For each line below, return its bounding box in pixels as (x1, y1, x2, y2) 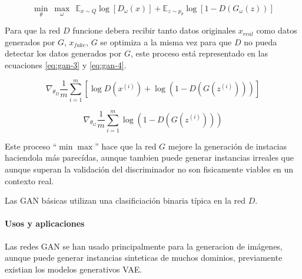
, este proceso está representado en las (130, 47, 268, 59)
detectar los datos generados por (5, 47, 122, 59)
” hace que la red (95, 139, 157, 152)
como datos (256, 24, 297, 36)
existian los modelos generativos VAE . (5, 263, 142, 275)
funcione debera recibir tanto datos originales (72, 24, 236, 36)
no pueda (244, 35, 277, 48)
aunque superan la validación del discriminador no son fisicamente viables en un (5, 163, 294, 175)
